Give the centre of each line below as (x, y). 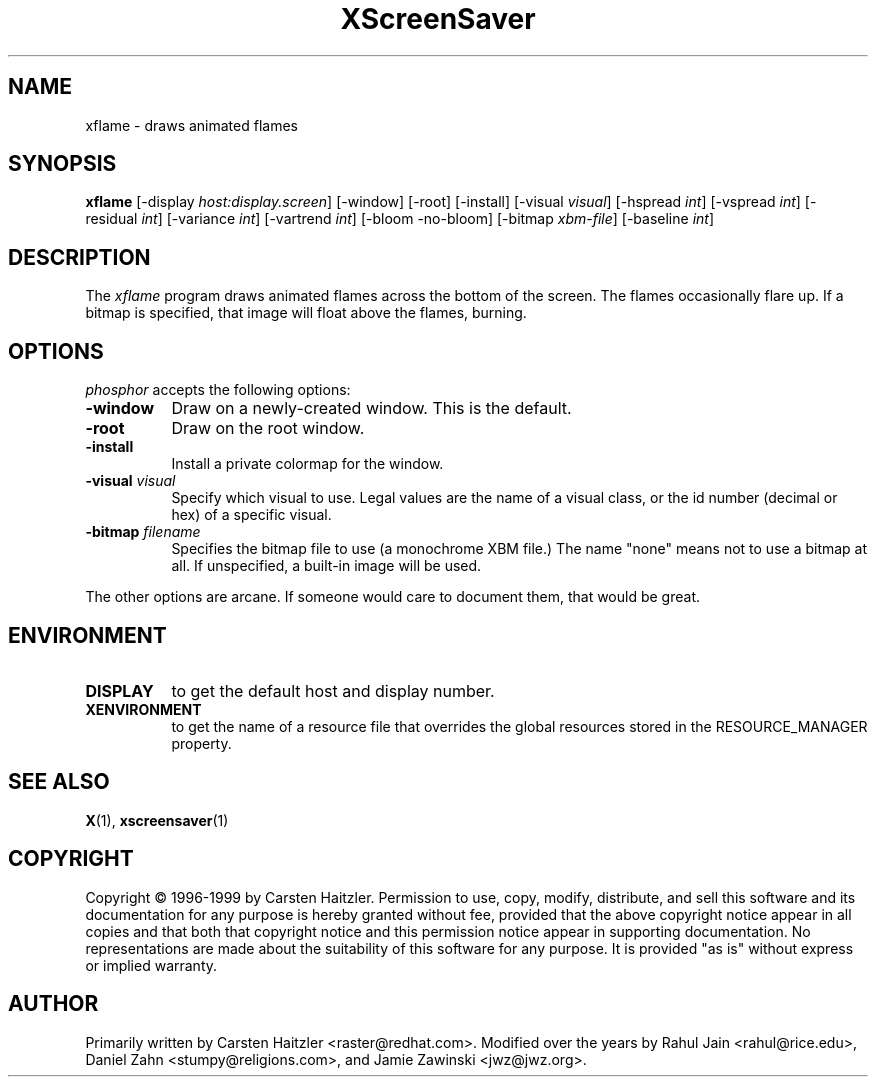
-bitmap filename (143, 532)
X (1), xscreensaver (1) (157, 820)
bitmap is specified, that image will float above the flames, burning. (306, 313)
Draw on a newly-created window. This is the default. (371, 408)
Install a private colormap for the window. (307, 464)
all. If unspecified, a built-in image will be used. (326, 566)
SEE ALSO (59, 782)
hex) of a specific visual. (251, 515)
